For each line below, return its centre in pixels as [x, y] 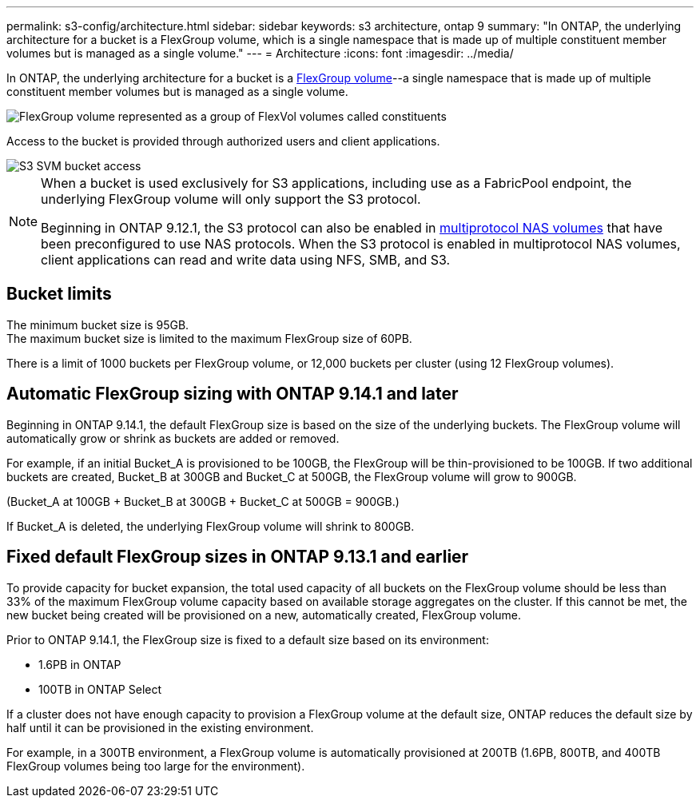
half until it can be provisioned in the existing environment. [160, 727]
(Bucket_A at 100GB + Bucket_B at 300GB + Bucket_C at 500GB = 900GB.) [203, 501]
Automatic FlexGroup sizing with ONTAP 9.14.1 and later [233, 394]
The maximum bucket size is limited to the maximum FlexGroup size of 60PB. [209, 338]
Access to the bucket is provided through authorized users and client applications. [223, 141]
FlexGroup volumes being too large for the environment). [156, 766]
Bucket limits [59, 294]
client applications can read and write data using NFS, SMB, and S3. [246, 260]
